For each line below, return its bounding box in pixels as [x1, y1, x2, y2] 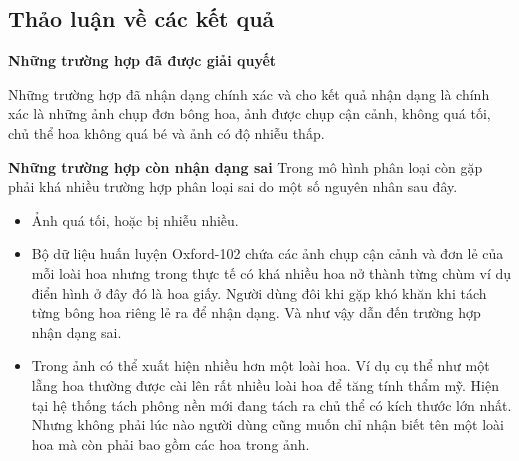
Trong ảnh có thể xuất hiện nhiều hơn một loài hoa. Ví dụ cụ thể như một [31, 355, 490, 376]
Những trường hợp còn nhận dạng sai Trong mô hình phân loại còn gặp [8, 156, 483, 177]
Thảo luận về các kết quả [8, 3, 275, 34]
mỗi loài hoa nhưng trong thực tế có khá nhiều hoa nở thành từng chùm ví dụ [31, 262, 512, 283]
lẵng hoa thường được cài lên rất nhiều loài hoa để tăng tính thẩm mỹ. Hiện [31, 374, 499, 395]
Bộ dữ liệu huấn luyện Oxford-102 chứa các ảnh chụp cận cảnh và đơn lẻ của [31, 243, 504, 264]
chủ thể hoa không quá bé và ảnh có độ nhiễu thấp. [8, 122, 325, 143]
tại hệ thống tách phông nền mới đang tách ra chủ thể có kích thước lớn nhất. [31, 394, 512, 415]
